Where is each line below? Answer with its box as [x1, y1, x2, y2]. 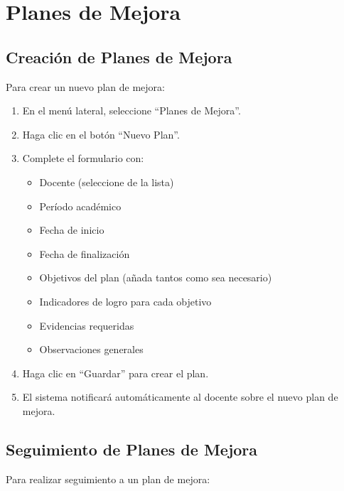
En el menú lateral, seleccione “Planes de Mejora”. [22, 103, 241, 118]
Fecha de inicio [39, 222, 104, 237]
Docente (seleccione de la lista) [39, 174, 174, 189]
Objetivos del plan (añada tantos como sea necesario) [39, 270, 272, 285]
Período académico [39, 198, 122, 213]
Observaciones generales [39, 342, 144, 357]
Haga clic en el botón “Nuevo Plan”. [22, 126, 180, 141]
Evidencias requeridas [39, 318, 134, 333]
